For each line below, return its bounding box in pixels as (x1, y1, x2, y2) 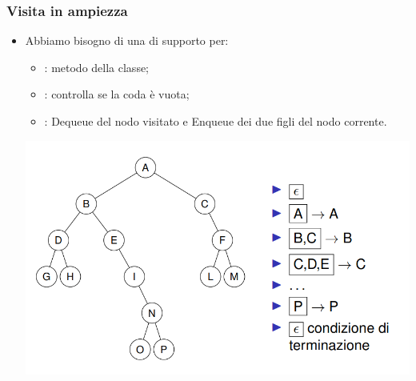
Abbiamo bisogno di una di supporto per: (25, 32, 229, 49)
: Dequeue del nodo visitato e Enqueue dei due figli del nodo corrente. (44, 113, 387, 129)
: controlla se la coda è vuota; (44, 86, 190, 102)
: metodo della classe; (44, 58, 150, 75)
